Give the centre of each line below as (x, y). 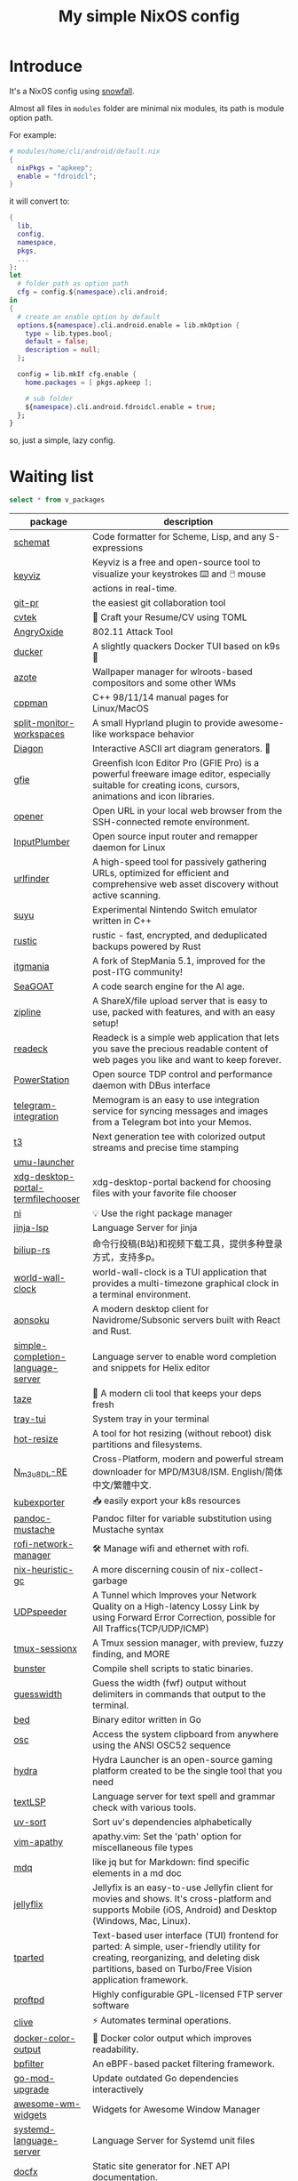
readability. (116, 2049)
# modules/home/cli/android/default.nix (85, 151)
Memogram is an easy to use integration (176, 1100)
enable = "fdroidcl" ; (57, 176)
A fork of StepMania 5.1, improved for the (179, 961)
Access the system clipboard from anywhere (186, 1734)
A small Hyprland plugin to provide (165, 723)
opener (29, 817)
